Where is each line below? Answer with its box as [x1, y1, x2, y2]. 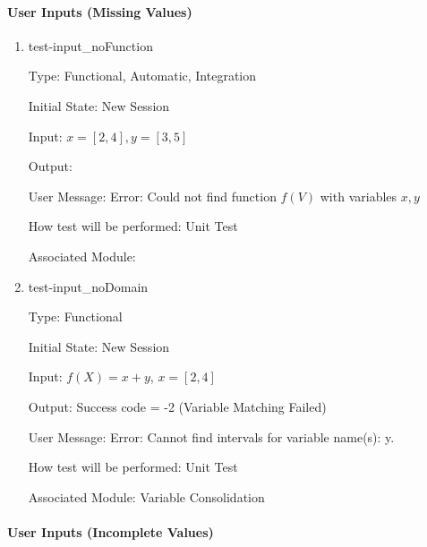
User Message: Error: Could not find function [28, 186, 277, 205]
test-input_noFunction [28, 36, 153, 55]
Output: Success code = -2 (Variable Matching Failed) [28, 397, 327, 415]
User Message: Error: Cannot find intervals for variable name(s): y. [28, 427, 395, 446]
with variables [320, 186, 397, 205]
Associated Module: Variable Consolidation [28, 487, 265, 506]
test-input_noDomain [28, 277, 149, 295]
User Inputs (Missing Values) [7, 2, 192, 21]
